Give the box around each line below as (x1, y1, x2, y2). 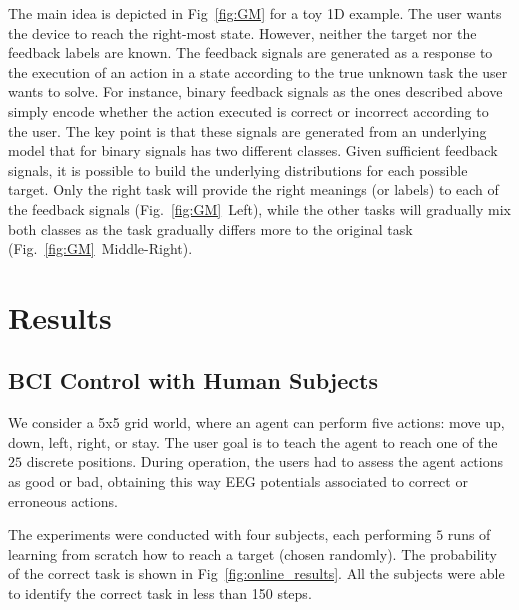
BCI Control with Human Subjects (8, 365, 378, 396)
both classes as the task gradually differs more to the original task (8, 218, 413, 239)
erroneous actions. (8, 490, 118, 511)
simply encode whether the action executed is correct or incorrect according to (8, 100, 489, 121)
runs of (447, 524, 491, 545)
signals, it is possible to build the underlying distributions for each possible (8, 159, 468, 180)
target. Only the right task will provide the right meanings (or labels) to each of (8, 179, 499, 200)
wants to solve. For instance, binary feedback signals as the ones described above (8, 81, 503, 102)
